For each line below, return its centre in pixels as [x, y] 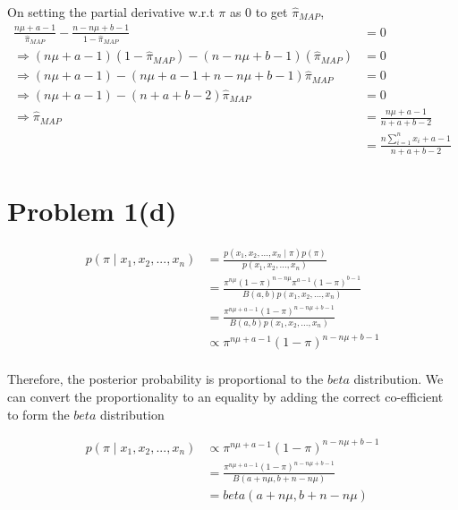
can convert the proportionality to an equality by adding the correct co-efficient [225, 396]
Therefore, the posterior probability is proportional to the [165, 379]
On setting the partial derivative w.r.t [111, 12]
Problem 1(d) [92, 210]
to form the [38, 414]
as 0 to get [259, 12]
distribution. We [399, 379]
